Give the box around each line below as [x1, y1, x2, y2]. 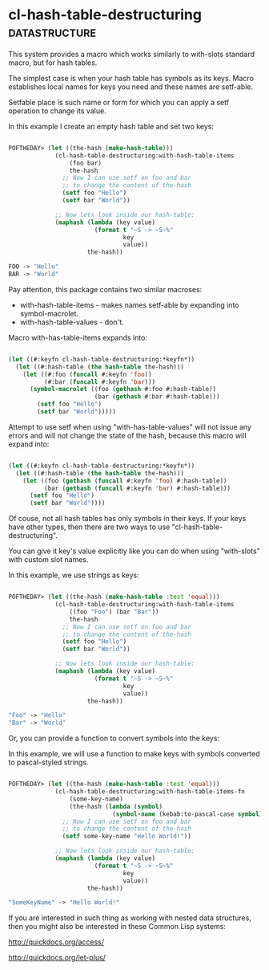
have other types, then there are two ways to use [8, 522, 171, 532]
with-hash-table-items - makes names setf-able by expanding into [19, 300, 239, 310]
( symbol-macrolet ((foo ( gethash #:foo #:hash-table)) [29, 385, 217, 393]
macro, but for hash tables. [8, 58, 98, 67]
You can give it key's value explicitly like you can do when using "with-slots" [8, 546, 260, 556]
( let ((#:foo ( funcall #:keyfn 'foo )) [22, 370, 152, 378]
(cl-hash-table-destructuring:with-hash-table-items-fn [54, 788, 246, 796]
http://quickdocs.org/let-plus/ [8, 953, 106, 963]
